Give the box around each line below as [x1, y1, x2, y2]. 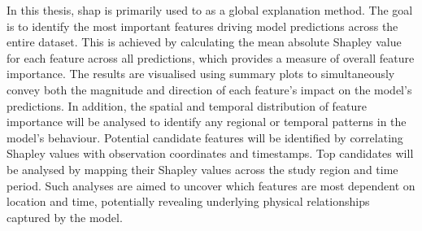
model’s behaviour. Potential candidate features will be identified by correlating [7, 129, 403, 146]
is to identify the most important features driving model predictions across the [7, 17, 398, 34]
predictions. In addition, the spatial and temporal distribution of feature [7, 97, 368, 114]
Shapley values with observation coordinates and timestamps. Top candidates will [7, 145, 414, 162]
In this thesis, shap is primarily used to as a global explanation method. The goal [7, 2, 413, 18]
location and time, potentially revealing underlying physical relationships [7, 193, 370, 210]
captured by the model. [7, 208, 123, 225]
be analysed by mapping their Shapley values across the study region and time [7, 160, 398, 177]
